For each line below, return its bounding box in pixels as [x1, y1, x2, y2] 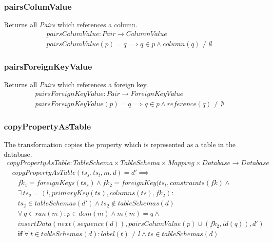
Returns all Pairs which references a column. [4, 19, 138, 30]
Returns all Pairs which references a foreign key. [4, 79, 148, 90]
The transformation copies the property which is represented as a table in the [4, 139, 236, 149]
